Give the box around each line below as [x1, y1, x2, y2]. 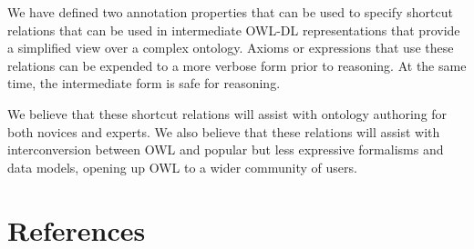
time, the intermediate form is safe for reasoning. [7, 74, 281, 93]
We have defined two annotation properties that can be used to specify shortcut [7, 3, 453, 21]
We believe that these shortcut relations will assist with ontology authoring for [7, 104, 448, 123]
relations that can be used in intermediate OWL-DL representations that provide [7, 20, 460, 39]
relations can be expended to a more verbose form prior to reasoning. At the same [7, 55, 467, 75]
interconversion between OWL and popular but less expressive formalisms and [7, 140, 444, 159]
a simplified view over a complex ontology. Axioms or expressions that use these [7, 38, 454, 57]
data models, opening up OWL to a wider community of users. [7, 157, 357, 176]
